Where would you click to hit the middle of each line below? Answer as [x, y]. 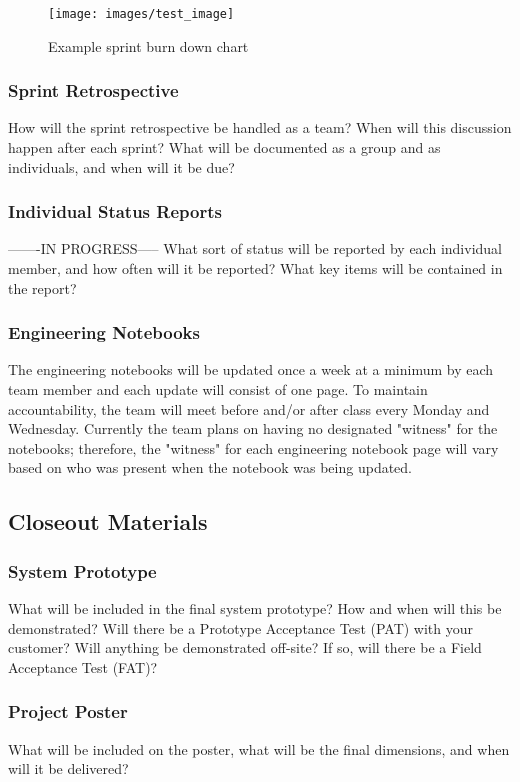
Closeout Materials [108, 521]
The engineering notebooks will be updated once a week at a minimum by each [251, 369]
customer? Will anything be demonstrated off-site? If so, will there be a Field [245, 647]
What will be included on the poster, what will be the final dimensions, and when [259, 748]
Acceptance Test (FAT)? [83, 666]
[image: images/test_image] [141, 14]
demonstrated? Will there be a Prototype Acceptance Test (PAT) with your [241, 627]
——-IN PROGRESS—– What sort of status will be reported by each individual [255, 248]
